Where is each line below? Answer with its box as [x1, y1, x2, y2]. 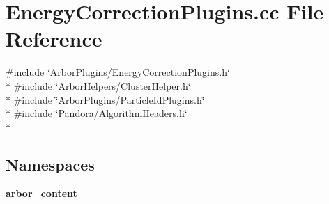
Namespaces [6, 153, 95, 175]
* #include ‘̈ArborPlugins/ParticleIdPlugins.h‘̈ [6, 92, 205, 107]
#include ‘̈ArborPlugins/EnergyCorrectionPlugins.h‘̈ [6, 65, 230, 79]
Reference [6, 24, 102, 53]
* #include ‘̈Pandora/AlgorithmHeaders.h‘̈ [6, 106, 188, 120]
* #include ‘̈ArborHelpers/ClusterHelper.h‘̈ [6, 78, 191, 93]
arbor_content [6, 186, 77, 201]
